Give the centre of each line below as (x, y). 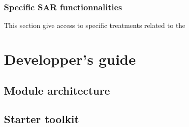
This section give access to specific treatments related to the (95, 25)
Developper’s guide (70, 59)
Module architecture (57, 90)
